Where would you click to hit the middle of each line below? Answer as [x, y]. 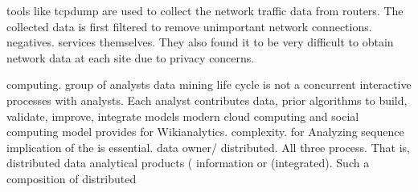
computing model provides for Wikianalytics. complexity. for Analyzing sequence [205, 132]
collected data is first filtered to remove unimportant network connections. [189, 26]
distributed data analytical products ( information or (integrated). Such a [188, 163]
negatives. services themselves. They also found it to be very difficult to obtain [200, 42]
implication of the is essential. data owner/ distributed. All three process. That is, [208, 147]
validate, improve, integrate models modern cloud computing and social [183, 116]
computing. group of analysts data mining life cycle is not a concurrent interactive [209, 84]
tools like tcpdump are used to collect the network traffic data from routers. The [205, 10]
